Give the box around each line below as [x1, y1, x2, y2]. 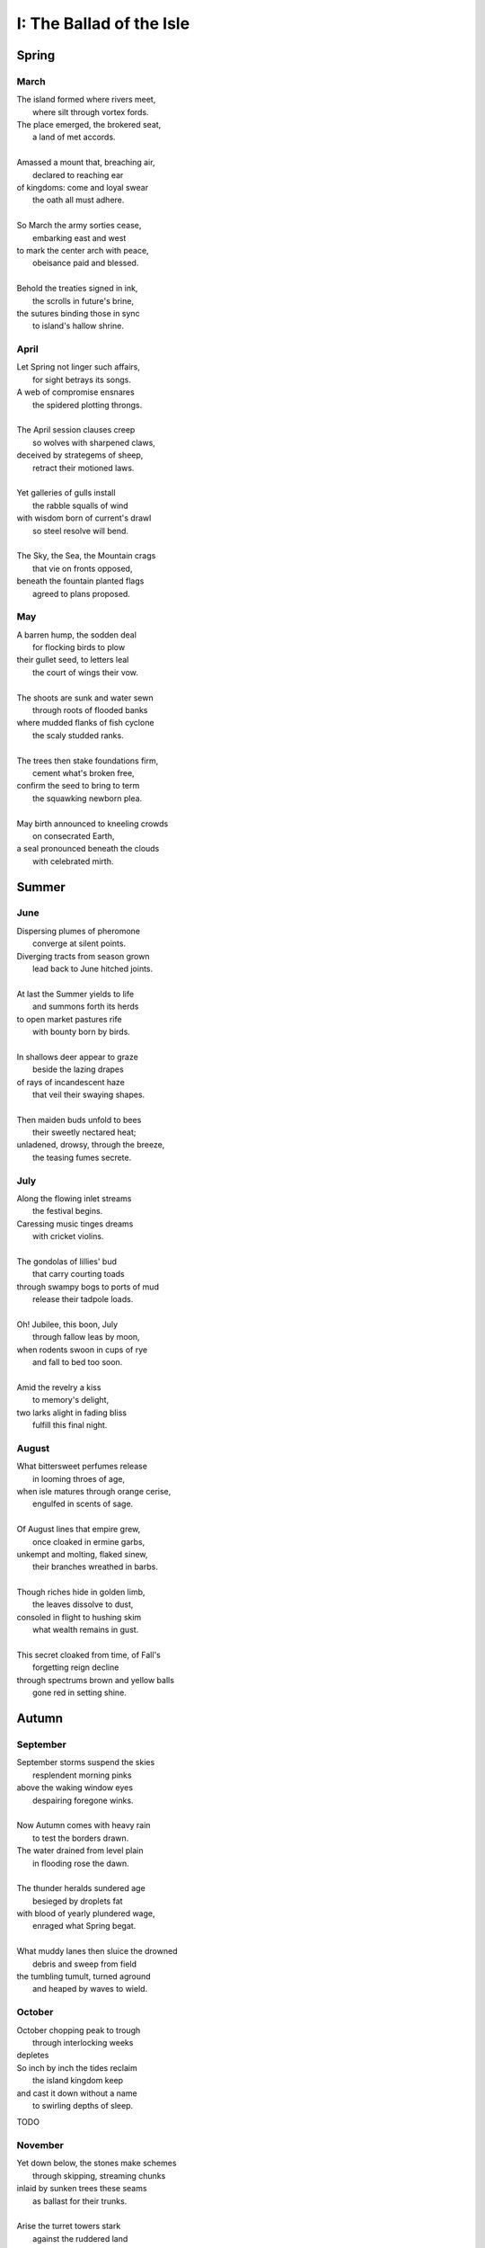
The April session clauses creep [16, 424, 136, 435]
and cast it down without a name [16, 2087, 138, 2099]
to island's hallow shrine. [32, 320, 125, 332]
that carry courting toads [32, 1269, 125, 1280]
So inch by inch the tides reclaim [16, 2062, 138, 2073]
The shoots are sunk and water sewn [16, 692, 154, 703]
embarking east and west [32, 232, 127, 243]
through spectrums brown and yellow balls [16, 1674, 175, 1685]
